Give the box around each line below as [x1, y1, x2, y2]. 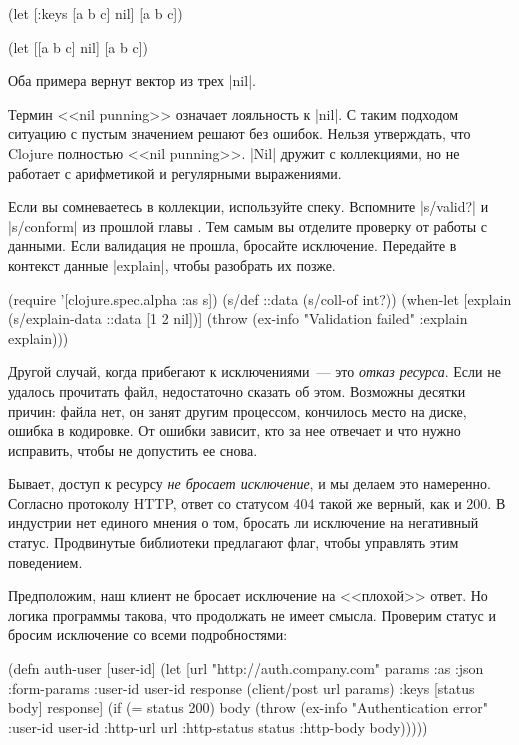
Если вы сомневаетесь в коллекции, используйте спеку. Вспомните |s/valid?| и [8, 196, 489, 217]
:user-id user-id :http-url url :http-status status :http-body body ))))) [8, 716, 428, 737]
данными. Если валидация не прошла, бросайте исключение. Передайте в [8, 235, 457, 256]
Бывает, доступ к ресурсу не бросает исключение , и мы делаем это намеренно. [8, 473, 491, 494]
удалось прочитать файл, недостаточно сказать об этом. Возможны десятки [8, 380, 466, 401]
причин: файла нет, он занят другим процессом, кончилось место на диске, [8, 400, 467, 421]
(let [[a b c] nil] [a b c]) [8, 36, 148, 57]
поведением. [8, 551, 83, 572]
